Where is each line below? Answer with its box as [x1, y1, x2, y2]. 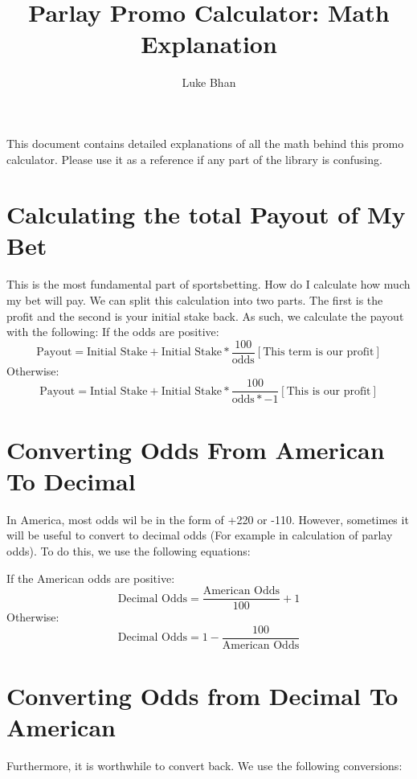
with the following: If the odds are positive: [6, 323, 219, 340]
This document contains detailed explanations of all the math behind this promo [6, 134, 404, 151]
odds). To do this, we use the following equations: [6, 543, 251, 559]
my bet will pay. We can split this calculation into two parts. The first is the [6, 292, 383, 308]
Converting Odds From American [6, 433, 385, 465]
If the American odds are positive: [6, 569, 175, 586]
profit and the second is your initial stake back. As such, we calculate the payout [6, 307, 404, 324]
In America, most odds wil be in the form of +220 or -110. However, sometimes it [6, 510, 409, 527]
